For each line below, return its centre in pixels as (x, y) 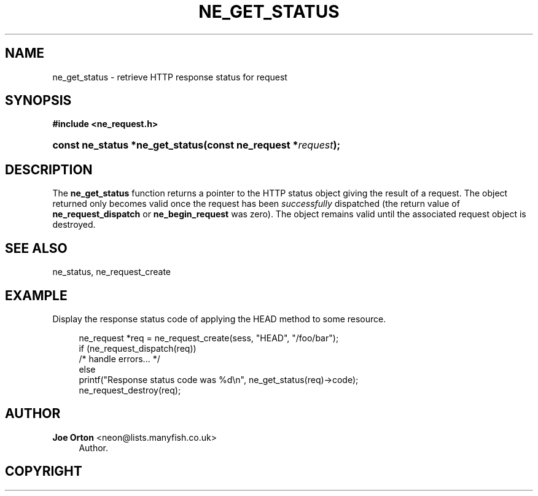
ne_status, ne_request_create (111, 272)
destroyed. (74, 225)
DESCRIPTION (49, 169)
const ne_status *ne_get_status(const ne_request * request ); (197, 145)
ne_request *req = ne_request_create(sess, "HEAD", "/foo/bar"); (209, 338)
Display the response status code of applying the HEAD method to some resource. (219, 319)
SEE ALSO (36, 248)
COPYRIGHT (44, 471)
